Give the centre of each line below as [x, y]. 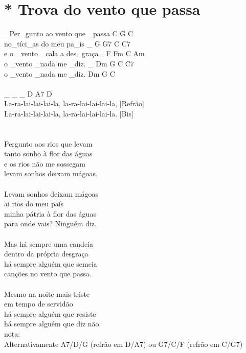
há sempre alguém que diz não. [53, 324]
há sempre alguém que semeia [51, 263]
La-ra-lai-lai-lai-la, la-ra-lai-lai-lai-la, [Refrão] [74, 103]
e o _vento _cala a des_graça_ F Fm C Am [74, 53]
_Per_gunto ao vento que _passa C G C [69, 33]
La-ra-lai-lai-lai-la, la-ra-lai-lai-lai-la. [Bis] [69, 113]
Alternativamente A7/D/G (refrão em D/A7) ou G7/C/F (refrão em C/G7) [124, 344]
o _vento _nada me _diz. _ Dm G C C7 [69, 63]
